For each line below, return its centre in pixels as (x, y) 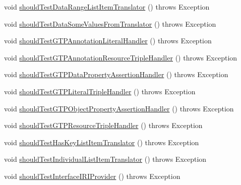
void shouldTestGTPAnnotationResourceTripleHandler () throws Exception (121, 57)
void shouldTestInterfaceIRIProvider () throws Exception (92, 176)
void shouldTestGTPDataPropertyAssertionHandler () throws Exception (116, 74)
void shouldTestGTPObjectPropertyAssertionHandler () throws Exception (119, 108)
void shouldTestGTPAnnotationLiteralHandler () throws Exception (108, 41)
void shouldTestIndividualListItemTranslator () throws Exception (105, 159)
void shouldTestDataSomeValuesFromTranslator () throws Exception (110, 23)
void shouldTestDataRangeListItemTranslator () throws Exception (107, 7)
